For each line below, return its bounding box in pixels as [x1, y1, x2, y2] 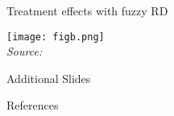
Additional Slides [6, 69, 91, 86]
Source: [6, 43, 43, 60]
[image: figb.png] [6, 31, 105, 43]
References [6, 97, 59, 114]
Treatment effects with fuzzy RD [6, 2, 168, 19]
